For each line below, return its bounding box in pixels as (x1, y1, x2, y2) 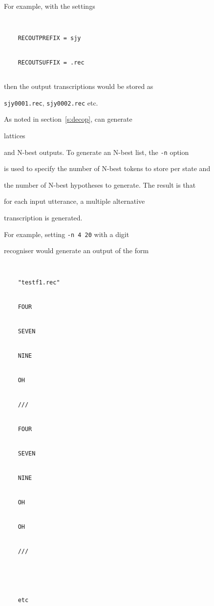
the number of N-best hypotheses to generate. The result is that (4, 179, 196, 190)
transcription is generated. (4, 213, 83, 223)
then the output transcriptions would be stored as (4, 81, 153, 91)
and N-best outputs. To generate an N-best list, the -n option (4, 147, 189, 157)
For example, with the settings (4, 1, 95, 11)
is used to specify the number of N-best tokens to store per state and (4, 163, 211, 173)
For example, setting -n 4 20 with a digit (4, 229, 129, 239)
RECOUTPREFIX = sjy (18, 34, 81, 42)
